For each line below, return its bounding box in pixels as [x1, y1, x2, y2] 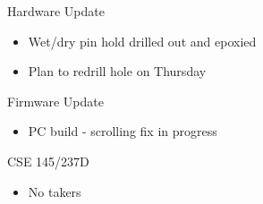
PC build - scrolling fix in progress [28, 122, 217, 140]
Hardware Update [7, 2, 105, 20]
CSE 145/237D [7, 151, 89, 170]
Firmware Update [7, 91, 104, 110]
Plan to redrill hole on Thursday [28, 62, 207, 81]
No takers [28, 182, 81, 200]
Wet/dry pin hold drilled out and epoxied [28, 31, 257, 50]
